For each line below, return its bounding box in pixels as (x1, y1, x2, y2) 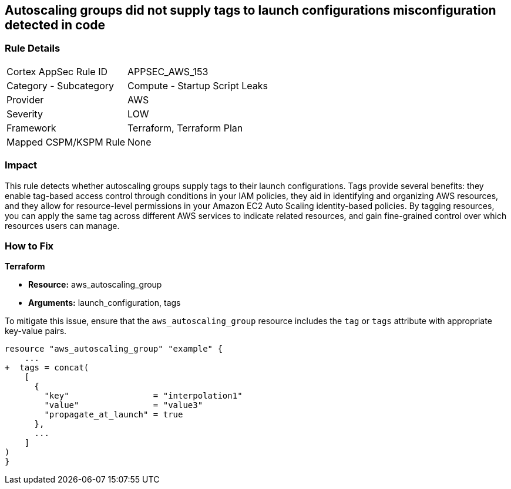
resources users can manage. (5, 220, 120, 231)
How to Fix (5, 240, 54, 252)
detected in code (5, 18, 106, 32)
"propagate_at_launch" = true (44, 410, 183, 420)
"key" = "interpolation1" (44, 391, 243, 401)
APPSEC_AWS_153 (127, 65, 209, 77)
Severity (6, 107, 43, 120)
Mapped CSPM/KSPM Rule (6, 136, 126, 148)
